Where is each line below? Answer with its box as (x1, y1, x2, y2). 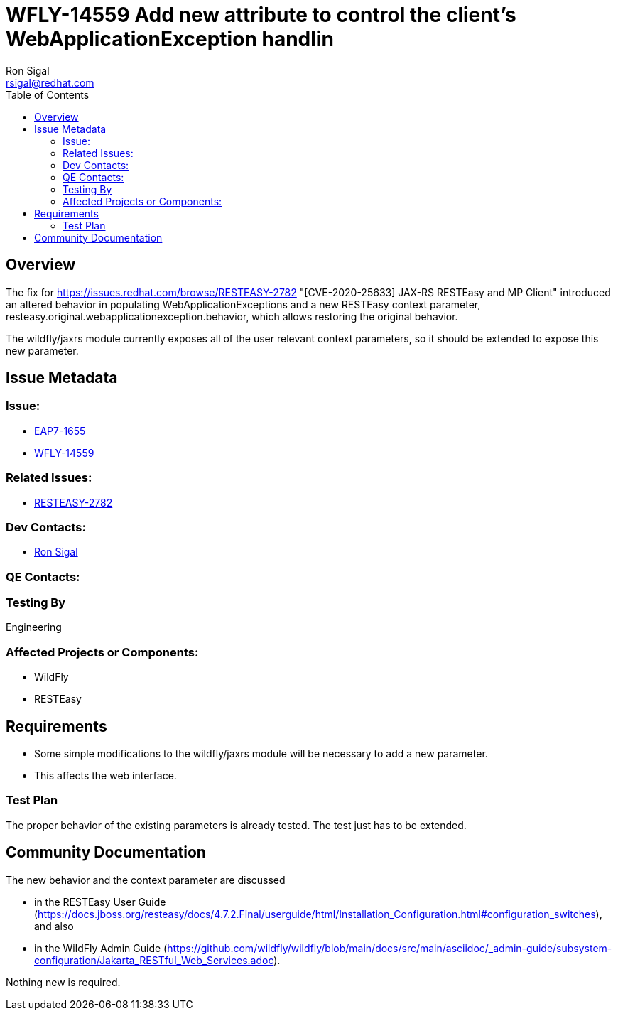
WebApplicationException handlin (6, 27, 334, 51)
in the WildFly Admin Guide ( (34, 941, 168, 954)
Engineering (6, 621, 62, 634)
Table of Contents (6, 88, 90, 101)
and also (34, 919, 74, 932)
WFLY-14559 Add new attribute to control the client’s (6, 3, 516, 27)
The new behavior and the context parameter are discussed (6, 873, 286, 886)
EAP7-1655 (34, 424, 86, 437)
